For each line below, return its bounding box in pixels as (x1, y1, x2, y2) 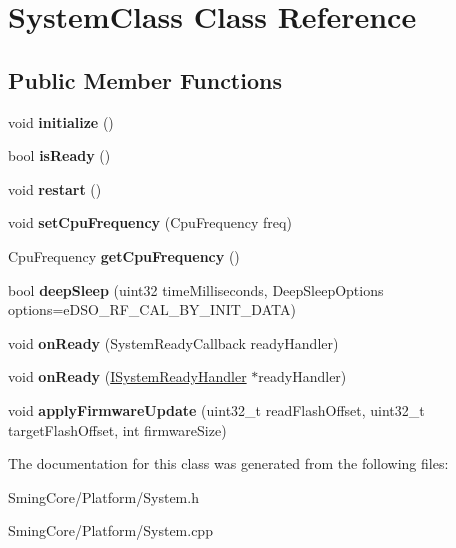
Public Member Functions (8, 64, 282, 95)
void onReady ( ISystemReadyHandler (8, 366, 247, 387)
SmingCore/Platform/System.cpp (8, 520, 213, 541)
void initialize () (8, 111, 114, 132)
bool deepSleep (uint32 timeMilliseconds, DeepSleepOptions (8, 279, 384, 300)
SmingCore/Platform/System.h (8, 486, 199, 507)
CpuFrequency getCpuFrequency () (8, 245, 240, 266)
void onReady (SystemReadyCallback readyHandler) (8, 332, 339, 353)
